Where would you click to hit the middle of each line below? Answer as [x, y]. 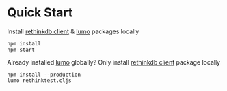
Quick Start [40, 13]
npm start [21, 50]
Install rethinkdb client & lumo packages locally [73, 31]
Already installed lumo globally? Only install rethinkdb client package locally [114, 62]
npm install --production [44, 75]
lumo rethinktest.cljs [39, 80]
